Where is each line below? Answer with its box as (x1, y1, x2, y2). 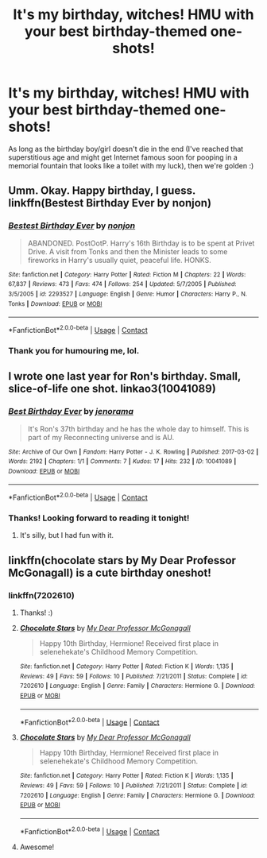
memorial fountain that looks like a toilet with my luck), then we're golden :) (8, 160, 254, 170)
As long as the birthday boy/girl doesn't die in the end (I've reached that (8, 144, 244, 153)
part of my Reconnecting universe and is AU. (27, 432, 175, 442)
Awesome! (19, 842, 55, 852)
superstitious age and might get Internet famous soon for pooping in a (8, 153, 238, 162)
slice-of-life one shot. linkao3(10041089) (8, 382, 216, 396)
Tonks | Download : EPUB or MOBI (8, 300, 103, 307)
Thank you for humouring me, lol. (8, 345, 140, 356)
